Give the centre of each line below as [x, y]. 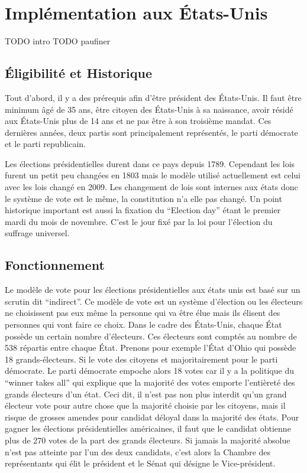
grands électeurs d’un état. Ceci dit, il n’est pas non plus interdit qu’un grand [146, 394]
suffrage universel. [37, 233]
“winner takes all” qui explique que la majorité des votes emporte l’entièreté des [150, 382]
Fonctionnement [55, 265]
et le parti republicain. [45, 144]
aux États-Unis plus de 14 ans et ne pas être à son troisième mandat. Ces [138, 121]
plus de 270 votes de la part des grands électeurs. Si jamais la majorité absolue [148, 440]
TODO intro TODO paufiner [58, 41]
